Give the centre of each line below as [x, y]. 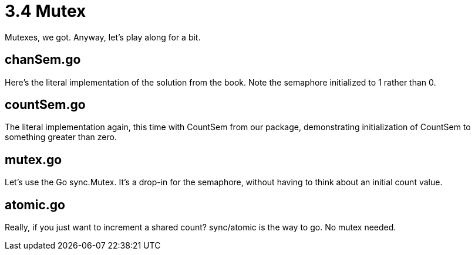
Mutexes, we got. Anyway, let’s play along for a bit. [103, 37]
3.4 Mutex [46, 11]
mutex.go [33, 159]
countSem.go [45, 105]
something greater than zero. [61, 137]
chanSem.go [43, 60]
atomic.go [35, 205]
